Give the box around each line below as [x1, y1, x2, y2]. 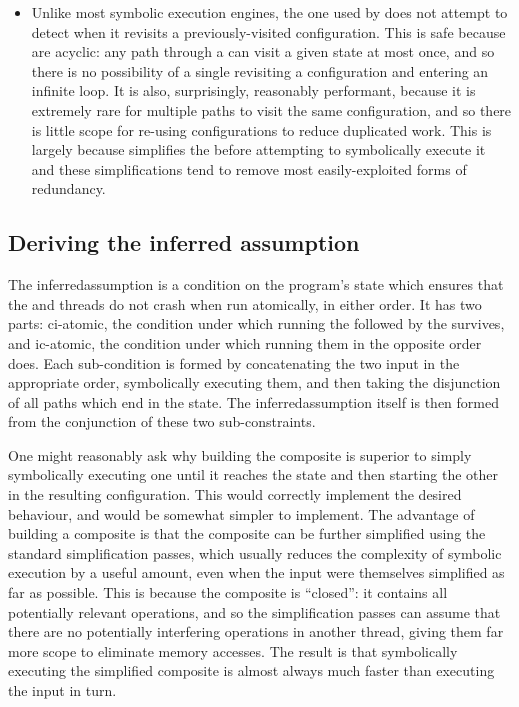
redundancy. [31, 178, 106, 199]
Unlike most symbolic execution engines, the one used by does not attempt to [31, 2, 508, 22]
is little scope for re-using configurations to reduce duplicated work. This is [31, 119, 492, 140]
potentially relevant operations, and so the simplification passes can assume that [8, 601, 501, 622]
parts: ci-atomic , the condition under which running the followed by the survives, [8, 313, 505, 334]
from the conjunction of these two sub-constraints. [8, 411, 316, 432]
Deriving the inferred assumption [8, 227, 360, 258]
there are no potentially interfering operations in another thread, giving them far [8, 621, 504, 642]
